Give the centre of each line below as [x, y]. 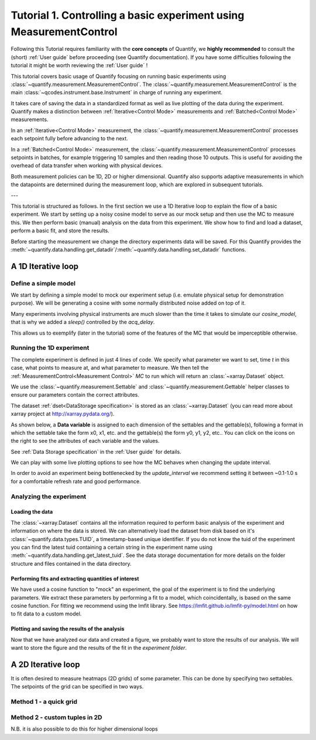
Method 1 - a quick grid [44, 702]
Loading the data [32, 512]
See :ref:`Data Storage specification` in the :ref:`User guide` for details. [96, 452]
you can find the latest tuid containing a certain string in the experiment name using [112, 547]
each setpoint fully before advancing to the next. [69, 139]
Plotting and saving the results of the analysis [68, 629]
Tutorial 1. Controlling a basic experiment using [128, 15]
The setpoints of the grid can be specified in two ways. [77, 687]
